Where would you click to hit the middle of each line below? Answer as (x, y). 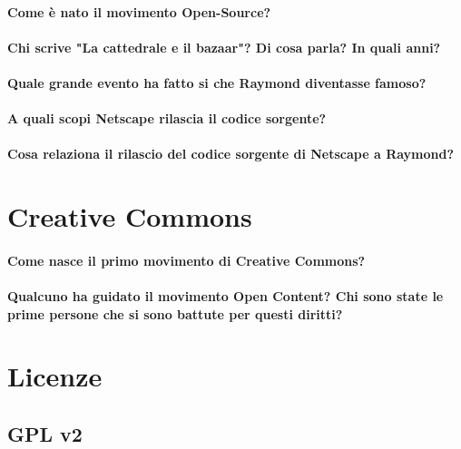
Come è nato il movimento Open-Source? (139, 11)
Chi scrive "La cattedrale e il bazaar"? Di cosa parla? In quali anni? (224, 47)
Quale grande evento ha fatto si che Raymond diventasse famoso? (217, 82)
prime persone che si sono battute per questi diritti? (175, 313)
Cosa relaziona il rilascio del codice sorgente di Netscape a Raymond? (231, 154)
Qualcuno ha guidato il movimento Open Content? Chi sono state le (226, 296)
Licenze (55, 376)
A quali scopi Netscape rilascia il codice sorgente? (167, 118)
